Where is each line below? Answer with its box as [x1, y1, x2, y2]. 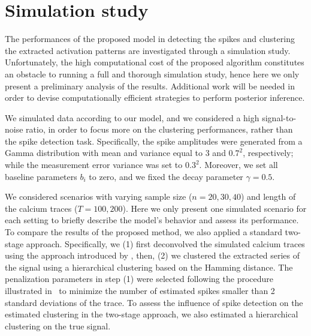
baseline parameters [5, 170, 77, 182]
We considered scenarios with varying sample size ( [5, 190, 192, 203]
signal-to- [262, 111, 297, 124]
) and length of [240, 190, 296, 203]
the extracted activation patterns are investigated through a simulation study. [5, 44, 291, 56]
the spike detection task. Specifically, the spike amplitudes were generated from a [5, 134, 303, 147]
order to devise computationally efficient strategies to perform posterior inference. [5, 91, 305, 104]
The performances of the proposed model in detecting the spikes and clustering [5, 32, 295, 45]
